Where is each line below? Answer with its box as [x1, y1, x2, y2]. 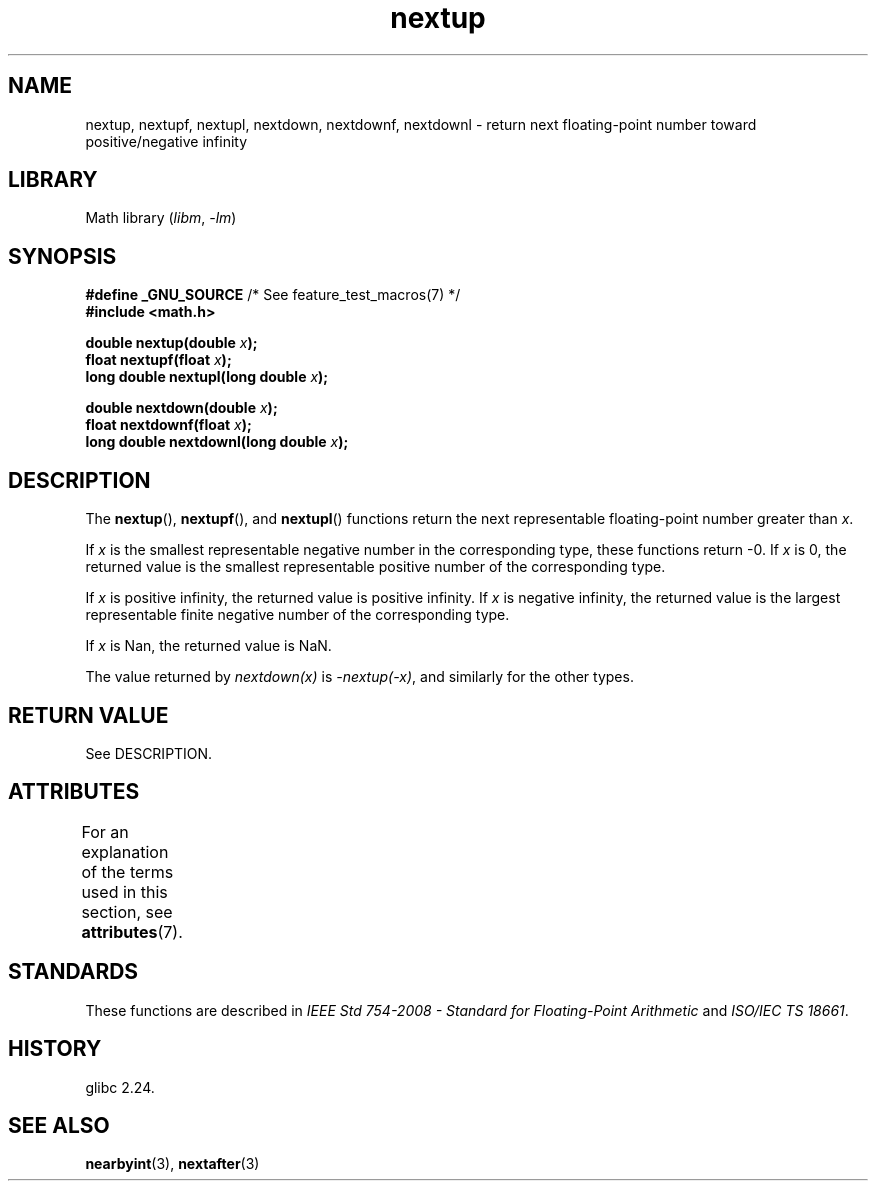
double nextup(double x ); [85, 334, 258, 352]
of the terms [81, 861, 174, 882]
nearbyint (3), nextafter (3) [85, 1155, 260, 1173]
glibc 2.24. [85, 1078, 155, 1096]
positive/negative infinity [85, 132, 248, 150]
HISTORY [8, 1036, 102, 1062]
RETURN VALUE [8, 702, 169, 728]
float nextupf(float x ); [85, 351, 232, 369]
